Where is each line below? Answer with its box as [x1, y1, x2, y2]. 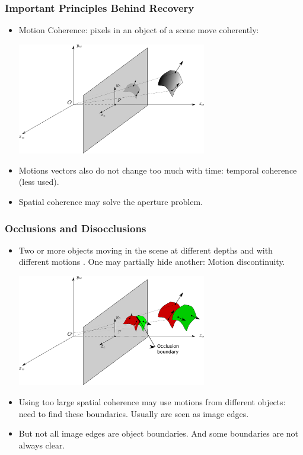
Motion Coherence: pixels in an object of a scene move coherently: [18, 24, 259, 36]
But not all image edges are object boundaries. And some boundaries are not [18, 427, 299, 440]
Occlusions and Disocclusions [5, 220, 146, 235]
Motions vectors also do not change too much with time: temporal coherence [18, 164, 297, 176]
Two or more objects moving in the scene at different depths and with [18, 243, 273, 256]
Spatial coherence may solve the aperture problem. [18, 196, 203, 207]
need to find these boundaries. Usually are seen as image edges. [18, 407, 249, 419]
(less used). [18, 175, 59, 188]
